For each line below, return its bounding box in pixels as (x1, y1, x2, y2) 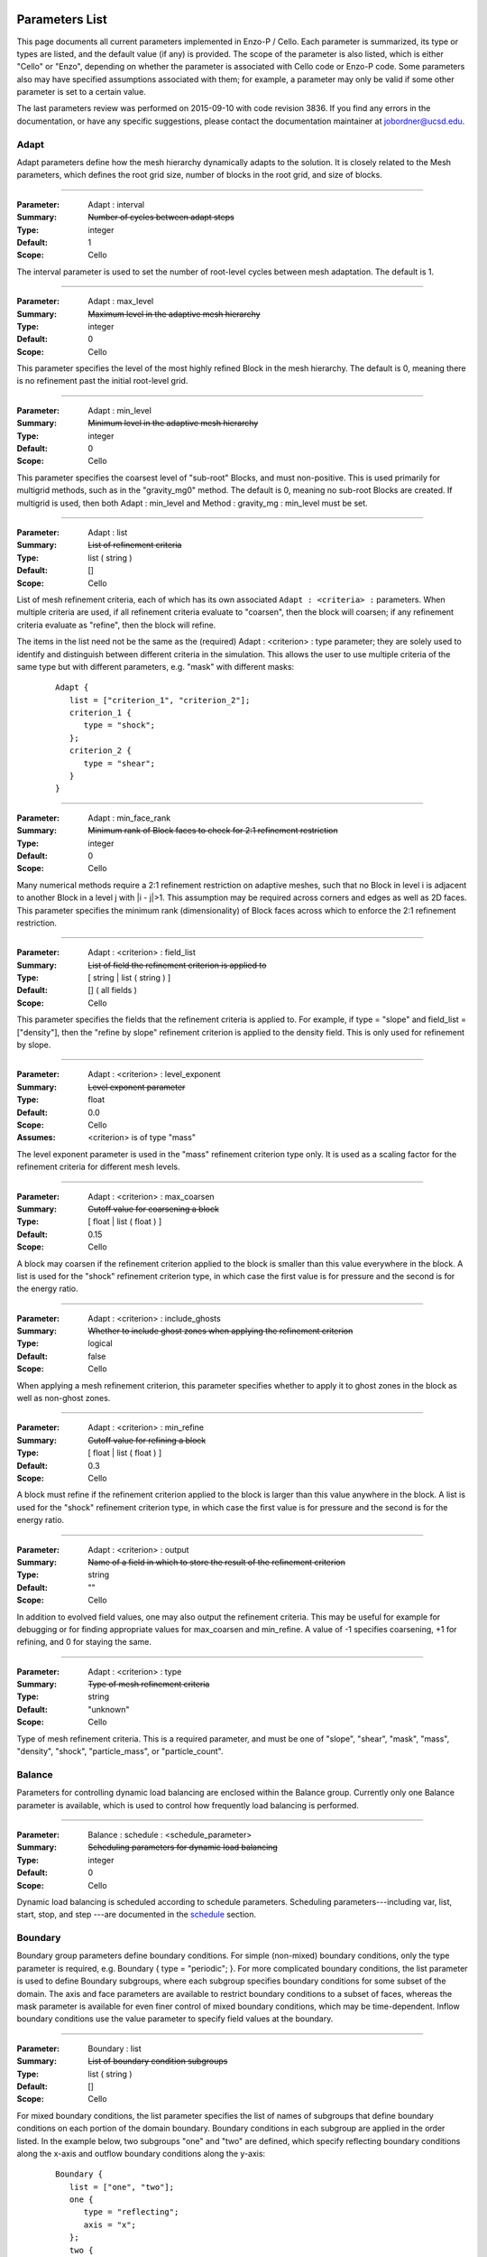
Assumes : (16, 1132, 56, 1143)
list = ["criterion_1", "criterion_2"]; (69, 695, 251, 705)
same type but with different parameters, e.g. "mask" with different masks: (16, 661, 295, 672)
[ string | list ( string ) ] (87, 972, 171, 983)
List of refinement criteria (87, 540, 182, 551)
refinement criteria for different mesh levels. (16, 1161, 180, 1173)
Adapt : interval (87, 199, 144, 209)
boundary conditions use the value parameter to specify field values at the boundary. (16, 2013, 334, 2024)
